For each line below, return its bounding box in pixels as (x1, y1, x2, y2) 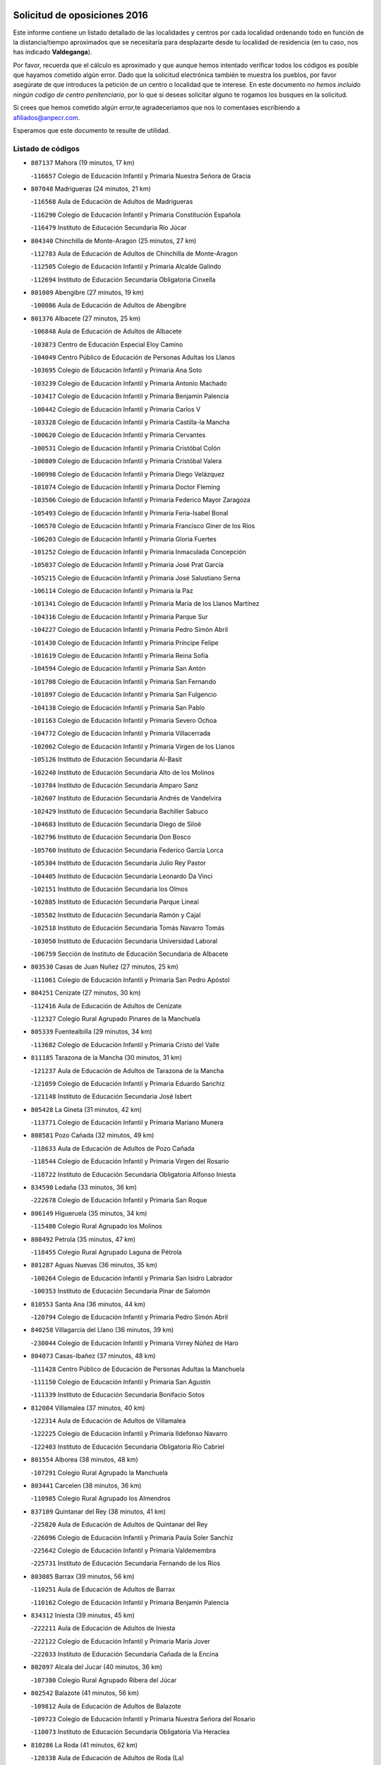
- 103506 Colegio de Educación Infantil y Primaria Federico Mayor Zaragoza (30, 496, 250, 504)
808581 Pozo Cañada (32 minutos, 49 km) (30, 1131, 155, 1139)
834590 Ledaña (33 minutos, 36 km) (30, 1183, 138, 1192)
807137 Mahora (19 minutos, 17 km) (30, 159, 135, 167)
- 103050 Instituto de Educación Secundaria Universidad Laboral (30, 936, 218, 945)
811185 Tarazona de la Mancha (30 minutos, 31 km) (30, 1053, 183, 1062)
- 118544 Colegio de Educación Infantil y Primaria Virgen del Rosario (30, 1157, 229, 1166)
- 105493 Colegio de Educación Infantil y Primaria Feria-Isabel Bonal (30, 508, 229, 517)
